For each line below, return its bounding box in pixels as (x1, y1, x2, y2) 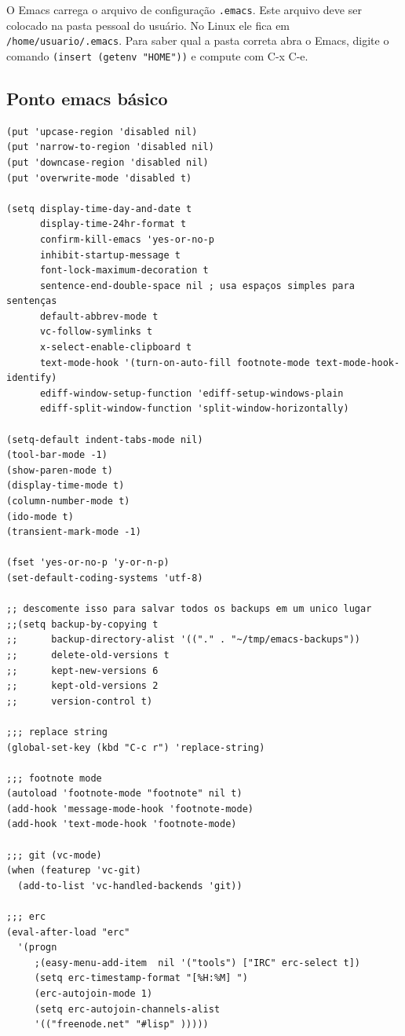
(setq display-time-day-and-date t (6, 203, 192, 214)
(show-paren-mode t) (6, 464, 114, 476)
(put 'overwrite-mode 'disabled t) (6, 172, 192, 184)
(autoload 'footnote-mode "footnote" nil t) (6, 788, 243, 800)
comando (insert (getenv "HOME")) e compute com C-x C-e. (6, 47, 308, 64)
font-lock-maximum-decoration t (39, 265, 209, 276)
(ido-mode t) (6, 511, 74, 522)
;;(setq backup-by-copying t (6, 618, 159, 630)
